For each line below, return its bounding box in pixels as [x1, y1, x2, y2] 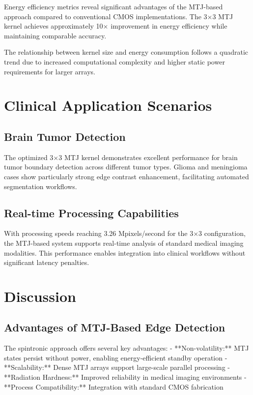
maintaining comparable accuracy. [4, 30, 107, 40]
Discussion [4, 286, 76, 306]
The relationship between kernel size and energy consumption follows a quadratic [4, 47, 249, 57]
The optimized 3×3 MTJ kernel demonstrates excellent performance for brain [4, 152, 238, 162]
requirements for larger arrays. [4, 66, 95, 76]
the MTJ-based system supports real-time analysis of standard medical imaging [4, 237, 244, 248]
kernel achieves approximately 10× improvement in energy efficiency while [4, 21, 227, 31]
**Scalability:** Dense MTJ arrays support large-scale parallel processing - [4, 362, 230, 372]
